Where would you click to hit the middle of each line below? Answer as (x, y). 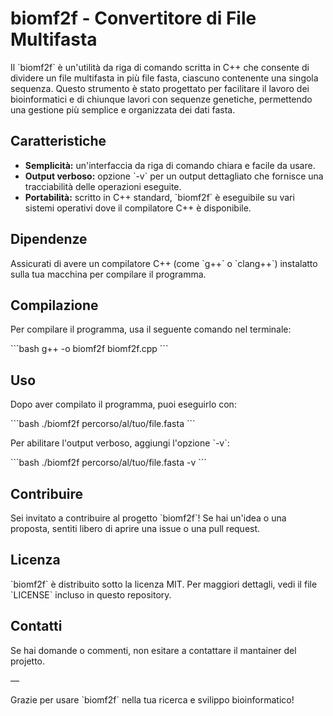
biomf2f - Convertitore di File (133, 18)
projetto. (28, 661)
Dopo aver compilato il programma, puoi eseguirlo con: (123, 404)
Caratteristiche (58, 141)
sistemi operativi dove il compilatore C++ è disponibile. (138, 208)
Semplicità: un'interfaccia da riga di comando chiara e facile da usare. (170, 165)
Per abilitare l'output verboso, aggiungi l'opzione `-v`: (120, 443)
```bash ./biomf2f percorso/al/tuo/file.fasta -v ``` (108, 463)
